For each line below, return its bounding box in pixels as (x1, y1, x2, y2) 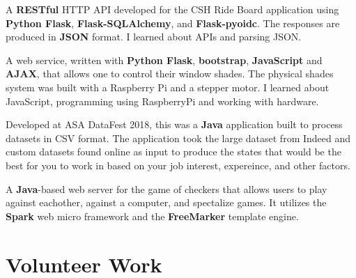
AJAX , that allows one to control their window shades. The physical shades (6, 66, 334, 81)
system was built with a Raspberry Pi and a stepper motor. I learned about (6, 79, 330, 94)
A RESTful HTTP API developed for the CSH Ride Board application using (6, 2, 339, 16)
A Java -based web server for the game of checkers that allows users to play (6, 181, 327, 196)
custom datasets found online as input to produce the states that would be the (6, 144, 341, 159)
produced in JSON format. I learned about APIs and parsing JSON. (6, 29, 302, 44)
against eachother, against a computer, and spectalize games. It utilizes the (6, 195, 327, 210)
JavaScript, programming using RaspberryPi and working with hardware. (6, 93, 319, 108)
